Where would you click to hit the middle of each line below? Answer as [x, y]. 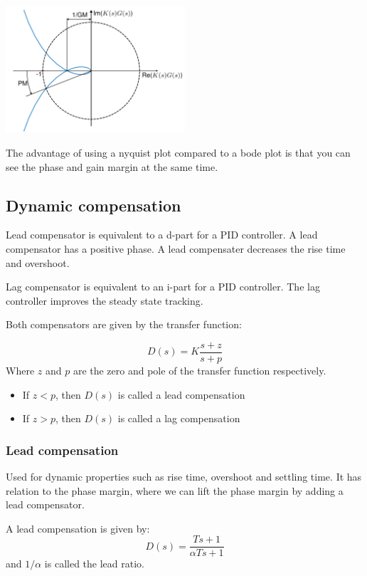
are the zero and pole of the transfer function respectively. [200, 371]
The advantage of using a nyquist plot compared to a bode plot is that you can [178, 152]
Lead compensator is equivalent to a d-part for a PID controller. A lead [162, 235]
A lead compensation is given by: [78, 528]
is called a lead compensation [181, 394]
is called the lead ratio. [94, 564]
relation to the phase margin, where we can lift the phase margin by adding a [175, 490]
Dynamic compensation [94, 205]
